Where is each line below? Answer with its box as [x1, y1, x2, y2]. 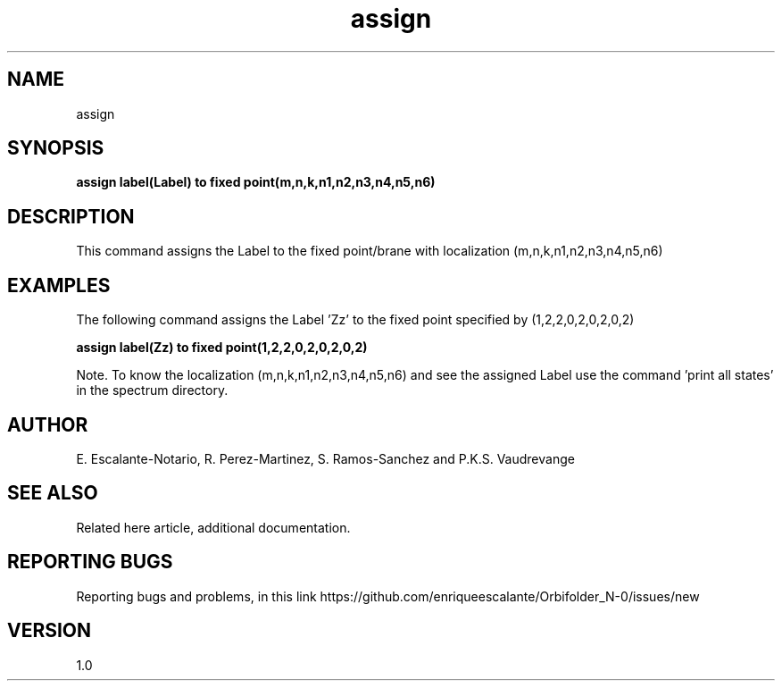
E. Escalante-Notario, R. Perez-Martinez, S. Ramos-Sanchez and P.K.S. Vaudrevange [76, 450, 575, 466]
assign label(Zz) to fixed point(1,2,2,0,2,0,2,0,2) [76, 340, 368, 356]
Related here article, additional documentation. [76, 519, 351, 535]
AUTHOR [7, 413, 88, 436]
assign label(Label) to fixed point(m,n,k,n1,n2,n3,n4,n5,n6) [76, 174, 436, 190]
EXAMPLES [7, 273, 111, 297]
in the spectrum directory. [76, 382, 229, 399]
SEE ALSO [7, 482, 98, 505]
